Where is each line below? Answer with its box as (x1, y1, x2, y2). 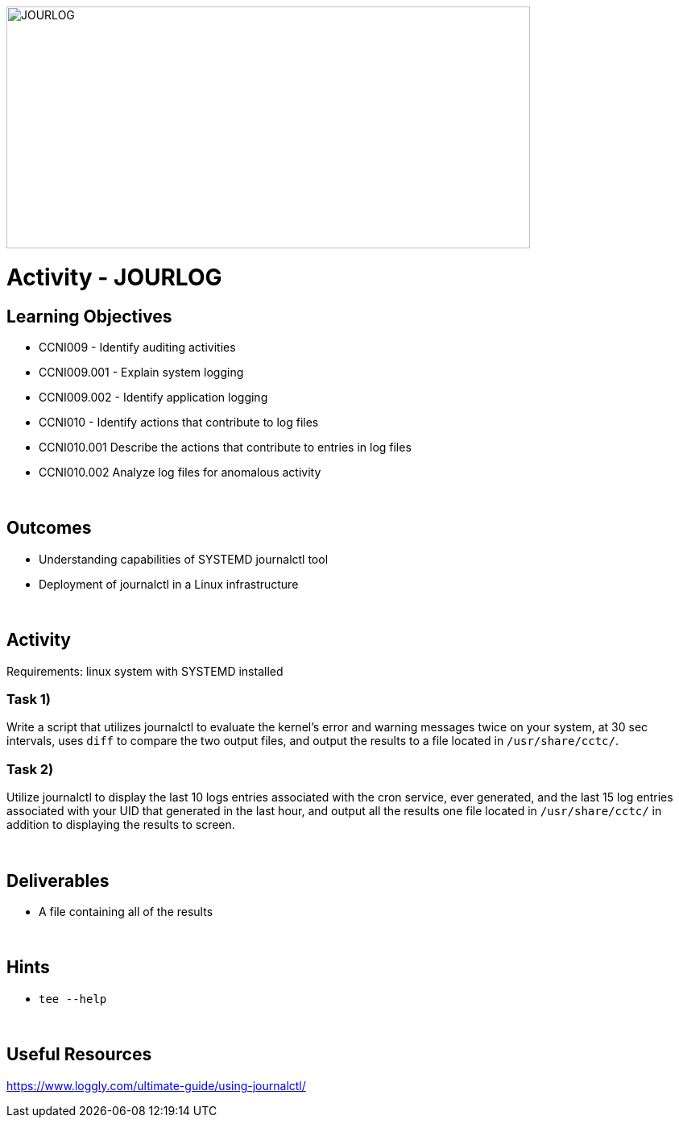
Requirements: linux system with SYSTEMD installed (6, 664, 284, 678)
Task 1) (6, 690, 51, 707)
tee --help (39, 992, 107, 1005)
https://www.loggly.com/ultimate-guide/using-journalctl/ (6, 1078, 306, 1093)
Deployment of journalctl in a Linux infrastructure (39, 577, 299, 591)
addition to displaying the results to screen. (6, 818, 235, 832)
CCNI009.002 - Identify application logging (39, 389, 268, 404)
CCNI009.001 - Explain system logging (39, 364, 244, 379)
